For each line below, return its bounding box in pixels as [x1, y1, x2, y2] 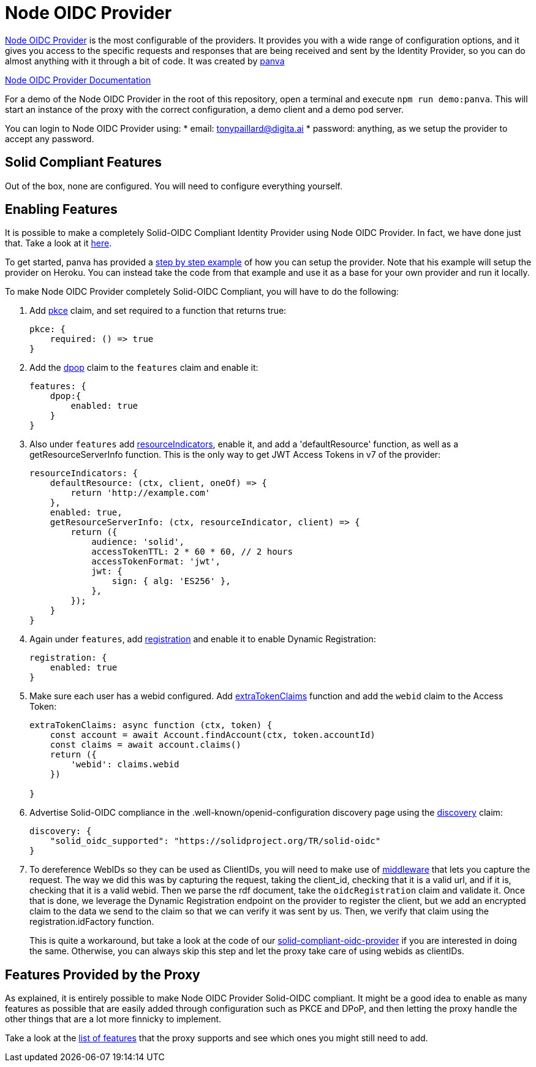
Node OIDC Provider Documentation [5, 74, 151, 85]
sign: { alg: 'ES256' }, [111, 576, 231, 587]
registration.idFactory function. [29, 916, 154, 927]
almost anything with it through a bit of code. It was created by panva [5, 55, 285, 66]
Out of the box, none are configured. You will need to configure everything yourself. [5, 180, 342, 191]
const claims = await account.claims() [50, 740, 241, 750]
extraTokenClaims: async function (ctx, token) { [29, 720, 273, 731]
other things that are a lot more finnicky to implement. [5, 1014, 222, 1025]
